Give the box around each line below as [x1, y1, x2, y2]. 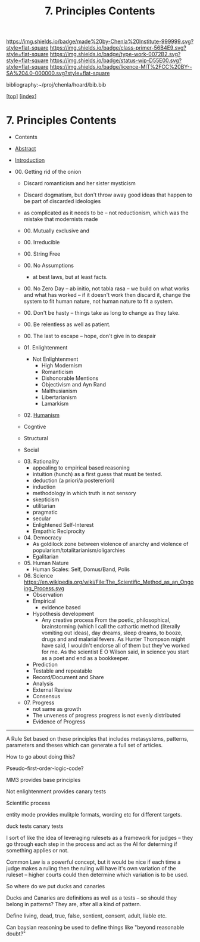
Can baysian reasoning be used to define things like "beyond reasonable [6, 924, 185, 931]
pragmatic [32, 509, 58, 516]
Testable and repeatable [32, 667, 92, 674]
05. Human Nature [23, 560, 69, 567]
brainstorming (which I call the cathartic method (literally [41, 623, 180, 630]
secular [32, 515, 51, 522]
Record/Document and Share [32, 674, 104, 681]
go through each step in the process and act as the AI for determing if [6, 840, 177, 848]
